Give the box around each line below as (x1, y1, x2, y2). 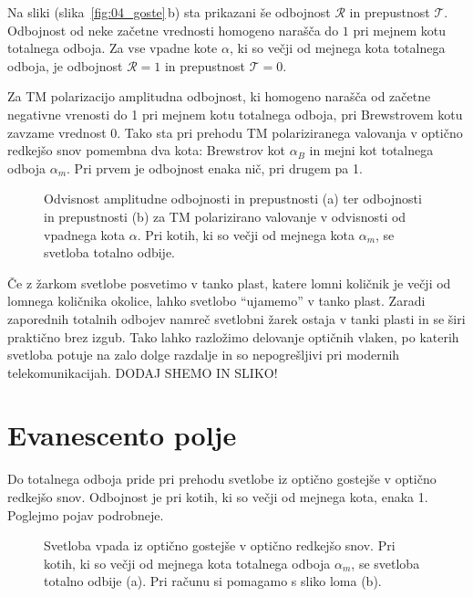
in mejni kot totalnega (309, 141, 434, 160)
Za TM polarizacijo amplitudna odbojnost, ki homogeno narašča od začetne (7, 87, 431, 106)
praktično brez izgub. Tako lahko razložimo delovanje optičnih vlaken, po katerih (7, 327, 459, 346)
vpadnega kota (44, 225, 126, 244)
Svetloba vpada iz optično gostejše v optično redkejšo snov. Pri (44, 536, 396, 555)
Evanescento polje (7, 416, 237, 454)
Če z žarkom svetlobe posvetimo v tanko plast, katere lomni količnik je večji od (7, 273, 451, 292)
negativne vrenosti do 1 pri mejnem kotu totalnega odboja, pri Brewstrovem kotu (7, 104, 463, 123)
